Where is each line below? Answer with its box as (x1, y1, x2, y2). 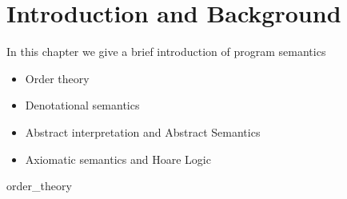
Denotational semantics (25, 97, 140, 113)
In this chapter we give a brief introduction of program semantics (6, 43, 326, 60)
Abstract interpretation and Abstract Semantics (25, 123, 261, 140)
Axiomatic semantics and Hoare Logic (25, 150, 211, 167)
